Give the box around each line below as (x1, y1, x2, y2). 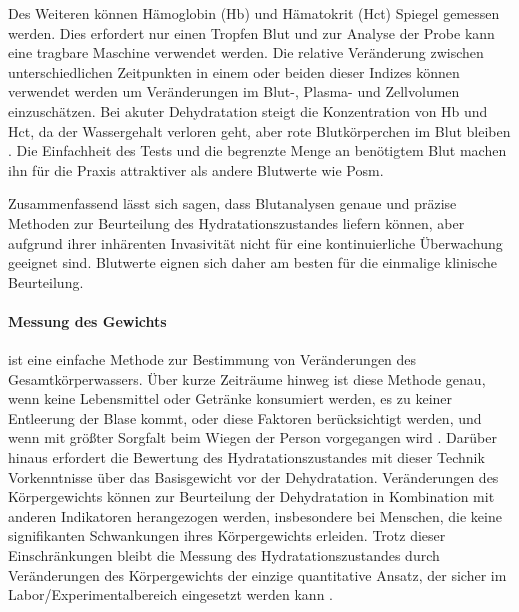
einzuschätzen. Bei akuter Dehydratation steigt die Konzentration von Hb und (8, 100, 488, 121)
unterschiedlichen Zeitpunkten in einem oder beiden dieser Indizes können (8, 61, 460, 82)
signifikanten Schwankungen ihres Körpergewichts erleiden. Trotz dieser (8, 525, 446, 546)
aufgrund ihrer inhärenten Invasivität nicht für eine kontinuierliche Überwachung (8, 232, 503, 253)
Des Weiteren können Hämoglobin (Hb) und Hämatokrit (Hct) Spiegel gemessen (8, 3, 500, 23)
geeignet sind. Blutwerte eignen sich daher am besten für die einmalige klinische (8, 252, 498, 273)
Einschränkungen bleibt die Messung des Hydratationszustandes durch (8, 545, 440, 566)
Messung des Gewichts (8, 310, 167, 331)
